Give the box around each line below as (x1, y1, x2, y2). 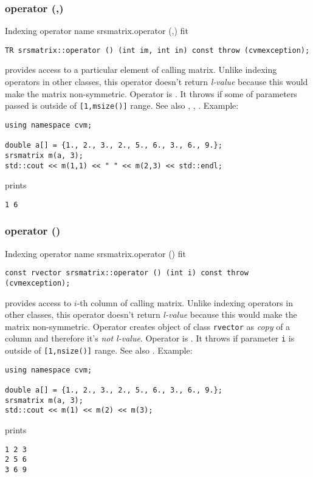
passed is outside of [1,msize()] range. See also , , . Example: (5, 99, 239, 112)
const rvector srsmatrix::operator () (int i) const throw (5, 269, 249, 278)
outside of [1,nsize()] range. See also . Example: (5, 344, 193, 357)
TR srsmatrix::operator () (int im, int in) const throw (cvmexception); (5, 46, 310, 55)
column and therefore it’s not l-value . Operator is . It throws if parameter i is (5, 332, 295, 345)
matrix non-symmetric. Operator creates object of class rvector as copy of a (5, 320, 291, 332)
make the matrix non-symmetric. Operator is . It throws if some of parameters (5, 87, 297, 100)
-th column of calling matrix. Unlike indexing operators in (77, 296, 293, 309)
